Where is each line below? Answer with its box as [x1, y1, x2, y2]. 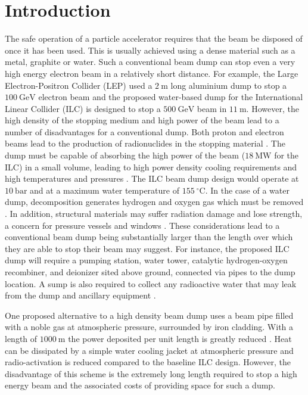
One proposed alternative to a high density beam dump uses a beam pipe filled [5, 309, 294, 321]
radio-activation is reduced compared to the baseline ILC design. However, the [5, 356, 291, 368]
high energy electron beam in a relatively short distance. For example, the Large [5, 67, 298, 79]
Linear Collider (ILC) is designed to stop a [5, 102, 161, 114]
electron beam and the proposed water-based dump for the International [38, 91, 303, 103]
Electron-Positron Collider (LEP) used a [5, 79, 153, 91]
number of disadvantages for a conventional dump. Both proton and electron [5, 125, 284, 138]
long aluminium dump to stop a [170, 79, 287, 91]
